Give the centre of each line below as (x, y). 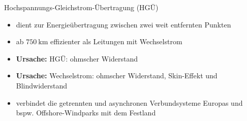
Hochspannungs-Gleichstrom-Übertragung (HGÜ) (81, 7)
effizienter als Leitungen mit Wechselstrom (116, 41)
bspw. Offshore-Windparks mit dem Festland (86, 113)
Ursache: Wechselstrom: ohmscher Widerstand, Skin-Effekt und (117, 75)
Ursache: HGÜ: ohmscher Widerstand (77, 58)
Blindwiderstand (42, 85)
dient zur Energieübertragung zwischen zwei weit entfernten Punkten (123, 24)
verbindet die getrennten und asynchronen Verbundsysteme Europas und (129, 102)
